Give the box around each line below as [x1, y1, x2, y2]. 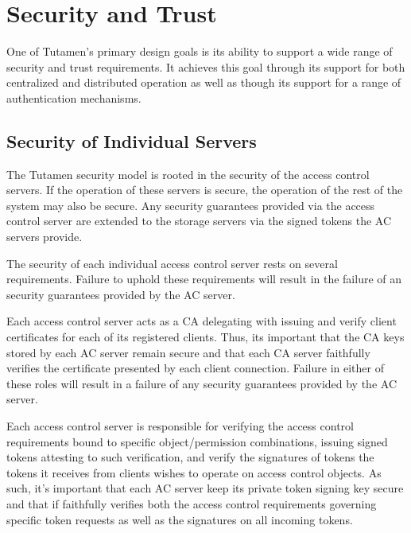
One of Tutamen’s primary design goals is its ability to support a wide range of [6, 43, 393, 60]
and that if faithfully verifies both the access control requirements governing [6, 495, 377, 512]
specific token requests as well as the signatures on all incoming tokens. [6, 511, 353, 527]
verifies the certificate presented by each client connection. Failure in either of [6, 360, 384, 376]
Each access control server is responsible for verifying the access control [6, 418, 354, 434]
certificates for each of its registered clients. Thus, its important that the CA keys [6, 329, 405, 345]
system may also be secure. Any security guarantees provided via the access [6, 196, 375, 213]
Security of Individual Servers [6, 128, 257, 153]
